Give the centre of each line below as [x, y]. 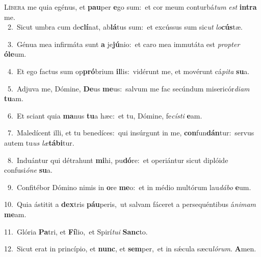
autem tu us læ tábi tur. [39, 142]
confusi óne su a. [28, 170]
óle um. [15, 54]
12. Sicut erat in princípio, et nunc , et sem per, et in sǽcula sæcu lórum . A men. [130, 249]
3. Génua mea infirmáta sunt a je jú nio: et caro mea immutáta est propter [124, 44]
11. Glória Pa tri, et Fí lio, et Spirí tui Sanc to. [76, 231]
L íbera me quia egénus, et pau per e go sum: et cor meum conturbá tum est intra [130, 7]
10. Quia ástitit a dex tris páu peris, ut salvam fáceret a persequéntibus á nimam [130, 204]
